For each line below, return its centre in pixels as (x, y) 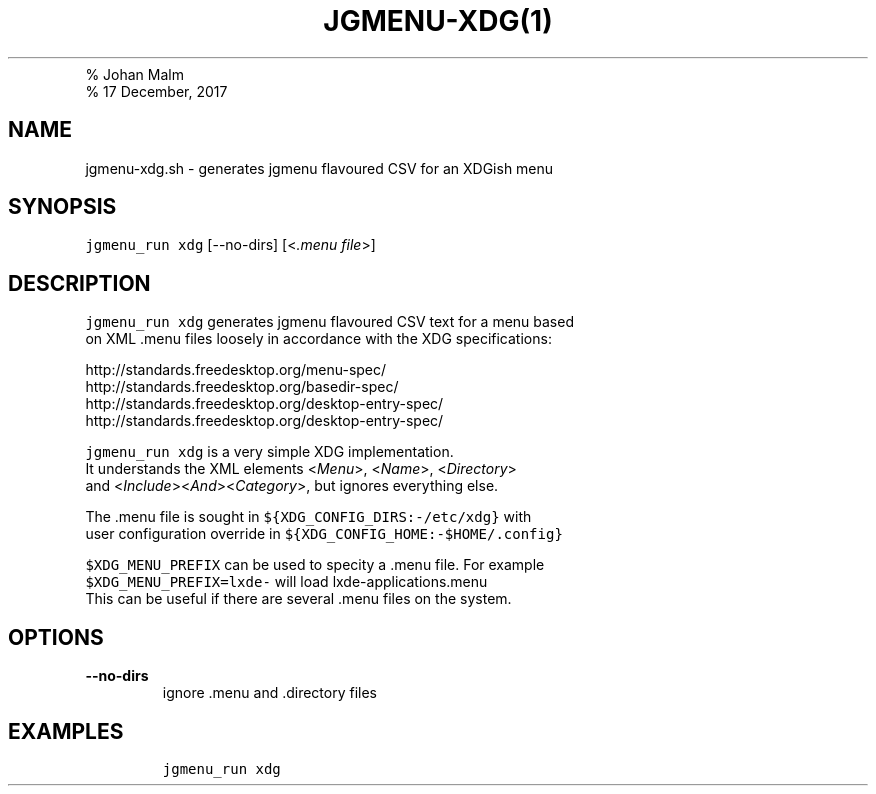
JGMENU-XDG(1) (438, 21)
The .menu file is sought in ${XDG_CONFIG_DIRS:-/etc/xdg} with (308, 517)
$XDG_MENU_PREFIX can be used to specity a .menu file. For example (315, 565)
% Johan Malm (134, 74)
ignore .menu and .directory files (270, 693)
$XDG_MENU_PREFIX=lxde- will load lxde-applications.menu (286, 582)
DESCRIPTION (79, 283)
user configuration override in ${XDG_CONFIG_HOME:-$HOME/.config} (324, 534)
